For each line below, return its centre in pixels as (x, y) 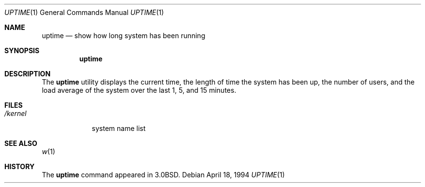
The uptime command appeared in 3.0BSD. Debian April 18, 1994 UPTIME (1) (163, 175)
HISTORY (20, 166)
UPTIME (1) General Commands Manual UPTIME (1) (84, 12)
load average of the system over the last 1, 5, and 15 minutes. (139, 90)
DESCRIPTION (28, 74)
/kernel (16, 113)
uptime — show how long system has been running (124, 36)
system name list (119, 128)
